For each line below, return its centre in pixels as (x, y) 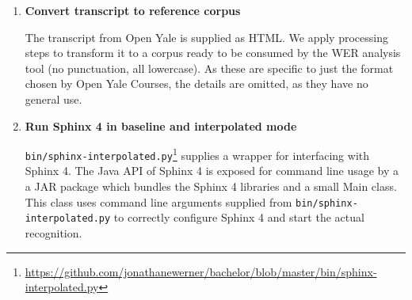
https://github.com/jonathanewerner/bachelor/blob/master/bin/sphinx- (201, 271)
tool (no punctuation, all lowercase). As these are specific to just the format (209, 68)
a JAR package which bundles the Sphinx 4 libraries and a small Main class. (211, 186)
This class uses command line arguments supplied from (158, 201)
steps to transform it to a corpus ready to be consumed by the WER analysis (213, 53)
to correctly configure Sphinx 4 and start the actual (239, 217)
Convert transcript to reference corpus (133, 10)
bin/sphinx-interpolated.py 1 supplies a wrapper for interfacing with (197, 154)
